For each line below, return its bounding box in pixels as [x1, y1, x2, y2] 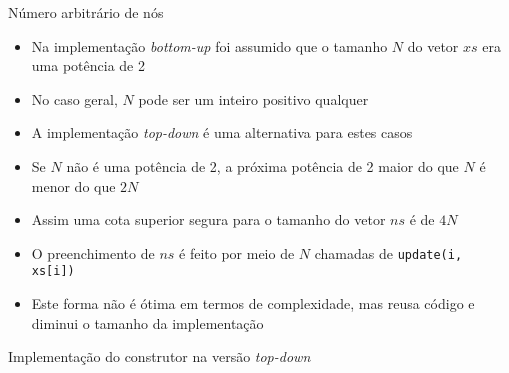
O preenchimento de [31, 242, 155, 263]
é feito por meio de [179, 242, 295, 263]
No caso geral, [31, 88, 118, 109]
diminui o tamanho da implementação [31, 312, 264, 333]
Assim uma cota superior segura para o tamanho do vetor [31, 209, 386, 230]
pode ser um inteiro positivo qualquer [138, 88, 369, 109]
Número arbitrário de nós [8, 2, 164, 22]
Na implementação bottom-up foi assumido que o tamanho [31, 35, 388, 56]
